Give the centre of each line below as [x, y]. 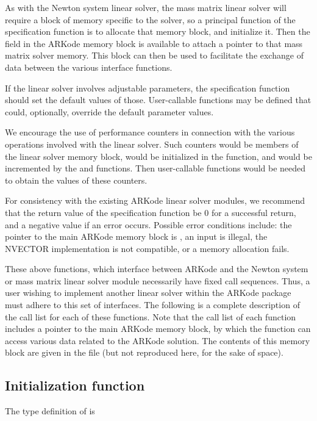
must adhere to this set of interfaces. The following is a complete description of [152, 305]
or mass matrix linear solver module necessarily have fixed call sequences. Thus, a [158, 280]
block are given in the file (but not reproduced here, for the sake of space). [144, 352]
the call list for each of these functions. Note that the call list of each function [151, 316]
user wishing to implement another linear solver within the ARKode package [148, 293]
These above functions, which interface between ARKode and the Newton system [157, 269]
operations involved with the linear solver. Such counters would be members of [152, 144]
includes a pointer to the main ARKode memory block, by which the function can [158, 329]
